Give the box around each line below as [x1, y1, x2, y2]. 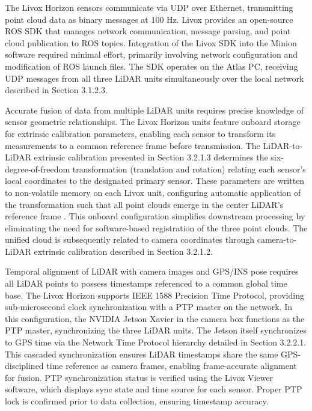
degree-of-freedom [5, 162, 70, 175]
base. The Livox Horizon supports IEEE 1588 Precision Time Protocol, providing [5, 288, 304, 301]
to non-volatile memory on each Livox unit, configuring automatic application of [5, 186, 301, 198]
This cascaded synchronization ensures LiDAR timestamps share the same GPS [5, 347, 298, 360]
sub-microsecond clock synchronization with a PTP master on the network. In [5, 300, 293, 313]
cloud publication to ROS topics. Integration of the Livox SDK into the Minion [5, 36, 297, 49]
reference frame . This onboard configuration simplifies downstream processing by [5, 210, 305, 222]
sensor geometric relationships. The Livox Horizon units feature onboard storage [5, 115, 301, 128]
